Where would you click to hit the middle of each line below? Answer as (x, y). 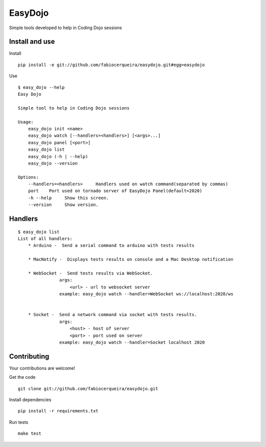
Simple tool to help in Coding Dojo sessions (74, 108)
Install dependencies (30, 400)
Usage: (26, 122)
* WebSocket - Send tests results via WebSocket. (90, 273)
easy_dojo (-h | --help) (58, 156)
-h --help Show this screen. (68, 198)
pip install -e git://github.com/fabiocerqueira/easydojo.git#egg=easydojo (111, 65)
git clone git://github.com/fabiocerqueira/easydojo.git (88, 388)
